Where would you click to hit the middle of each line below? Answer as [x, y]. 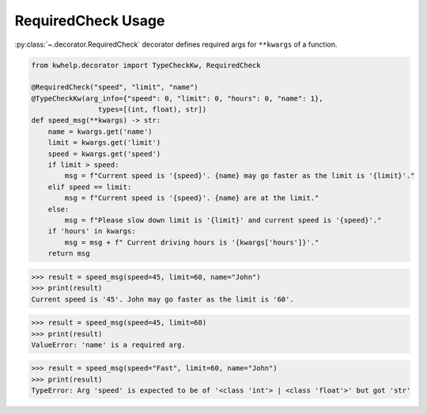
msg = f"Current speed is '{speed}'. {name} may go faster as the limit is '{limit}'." [240, 176]
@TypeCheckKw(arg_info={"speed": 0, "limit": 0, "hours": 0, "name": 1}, [177, 98]
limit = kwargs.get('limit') [104, 143]
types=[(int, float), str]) [152, 110]
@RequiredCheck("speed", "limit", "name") [115, 87]
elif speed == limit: [90, 187]
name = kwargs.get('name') [100, 131]
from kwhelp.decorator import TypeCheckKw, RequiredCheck [146, 65]
